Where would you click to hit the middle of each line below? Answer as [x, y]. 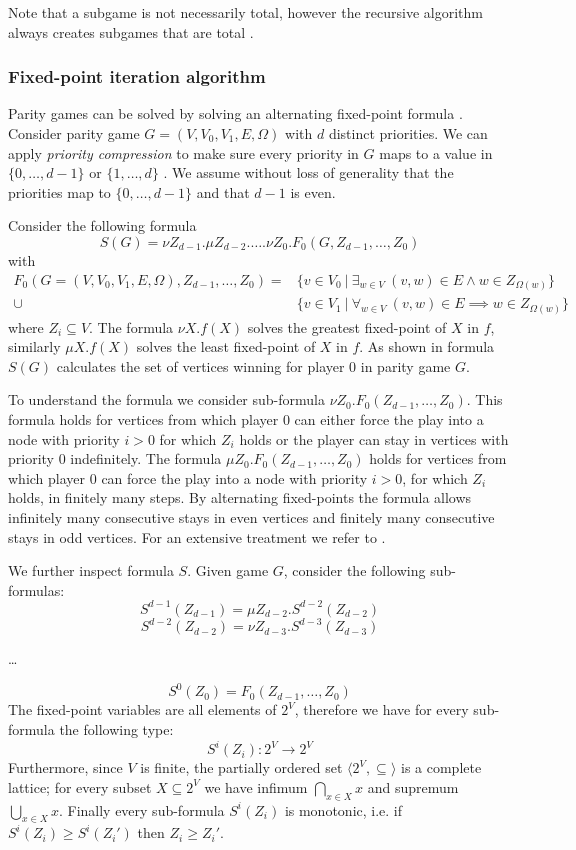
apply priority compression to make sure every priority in [183, 152]
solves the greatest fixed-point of [347, 326]
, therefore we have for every [381, 709]
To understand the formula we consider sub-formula [166, 399]
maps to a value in [436, 152]
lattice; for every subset [80, 786]
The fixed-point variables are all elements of [142, 709]
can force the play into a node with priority [234, 477]
